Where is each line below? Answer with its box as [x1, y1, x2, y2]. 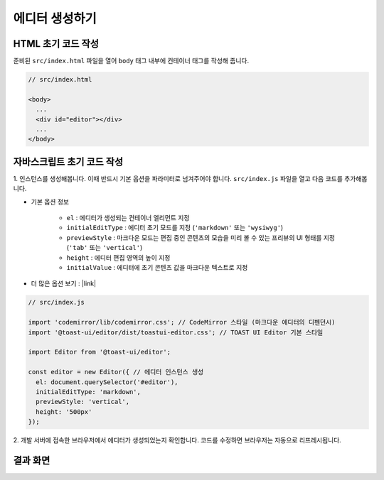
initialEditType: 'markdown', [36, 388, 142, 396]
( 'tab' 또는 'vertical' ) [66, 244, 143, 252]
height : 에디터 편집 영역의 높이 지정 [66, 253, 171, 262]
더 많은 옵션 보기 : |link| [31, 279, 96, 288]
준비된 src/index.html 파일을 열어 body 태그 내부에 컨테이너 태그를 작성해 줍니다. [13, 57, 250, 65]
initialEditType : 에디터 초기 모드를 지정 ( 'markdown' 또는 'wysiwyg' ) [66, 224, 284, 232]
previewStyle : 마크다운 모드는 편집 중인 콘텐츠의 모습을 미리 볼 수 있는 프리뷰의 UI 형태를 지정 [66, 233, 336, 241]
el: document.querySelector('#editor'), [36, 378, 178, 386]
